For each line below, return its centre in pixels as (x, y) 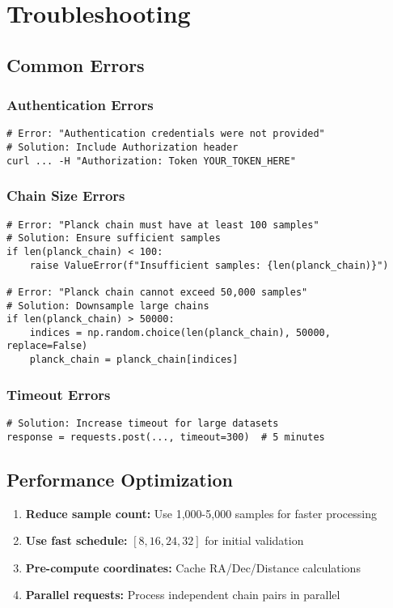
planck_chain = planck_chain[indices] (134, 360)
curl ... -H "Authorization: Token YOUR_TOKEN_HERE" (151, 161)
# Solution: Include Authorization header (123, 148)
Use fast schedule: (76, 540)
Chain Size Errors (66, 196)
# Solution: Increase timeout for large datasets (143, 423)
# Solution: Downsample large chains (108, 306)
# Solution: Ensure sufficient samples (114, 238)
